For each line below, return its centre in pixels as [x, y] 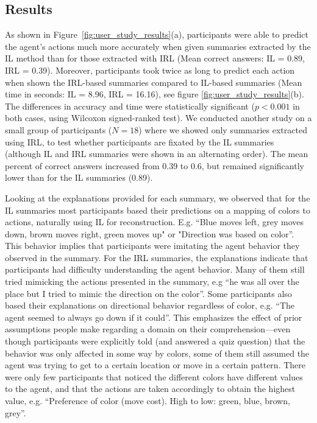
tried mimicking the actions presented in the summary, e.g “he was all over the [152, 281]
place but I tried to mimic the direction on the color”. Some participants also [148, 293]
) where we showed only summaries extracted [223, 129]
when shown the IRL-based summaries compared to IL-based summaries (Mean [154, 82]
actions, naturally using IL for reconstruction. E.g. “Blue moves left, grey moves [154, 222]
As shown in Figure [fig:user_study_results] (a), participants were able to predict [157, 34]
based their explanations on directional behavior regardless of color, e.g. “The [150, 305]
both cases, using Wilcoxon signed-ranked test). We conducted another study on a [158, 118]
